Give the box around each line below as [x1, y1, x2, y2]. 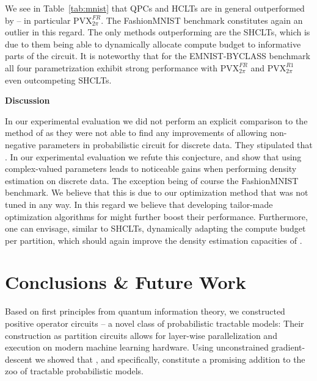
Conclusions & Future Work [5, 269, 246, 294]
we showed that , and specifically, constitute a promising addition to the [35, 352, 305, 365]
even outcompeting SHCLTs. [5, 73, 112, 86]
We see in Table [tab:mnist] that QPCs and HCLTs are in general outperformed [5, 2, 305, 14]
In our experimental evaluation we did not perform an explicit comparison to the [5, 114, 308, 127]
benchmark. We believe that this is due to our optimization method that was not [5, 186, 308, 199]
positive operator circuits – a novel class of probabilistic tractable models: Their [5, 317, 304, 329]
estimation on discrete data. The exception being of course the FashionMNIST [5, 174, 299, 187]
